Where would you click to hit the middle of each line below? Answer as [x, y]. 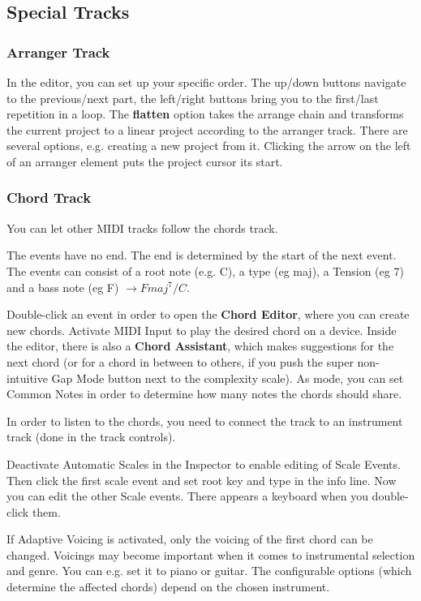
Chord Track [49, 197]
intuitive [27, 378]
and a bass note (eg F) [63, 287]
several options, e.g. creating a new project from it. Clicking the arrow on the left [209, 146]
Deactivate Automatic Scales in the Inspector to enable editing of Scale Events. [204, 464]
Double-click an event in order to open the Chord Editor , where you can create [208, 314]
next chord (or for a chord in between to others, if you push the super [180, 361]
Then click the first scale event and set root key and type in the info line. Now [202, 480]
